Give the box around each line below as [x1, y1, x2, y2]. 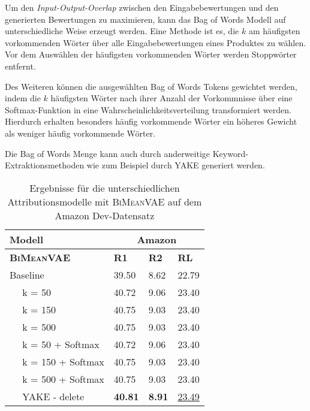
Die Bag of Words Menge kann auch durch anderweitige [5, 147, 210, 159]
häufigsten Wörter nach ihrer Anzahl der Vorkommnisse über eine [50, 92, 293, 104]
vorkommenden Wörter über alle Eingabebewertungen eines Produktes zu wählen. [5, 36, 306, 49]
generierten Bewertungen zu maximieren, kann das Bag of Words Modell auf [5, 13, 286, 25]
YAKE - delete [22, 389, 85, 403]
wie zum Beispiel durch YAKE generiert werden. [86, 159, 265, 171]
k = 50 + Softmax [22, 337, 100, 351]
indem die [5, 92, 41, 104]
